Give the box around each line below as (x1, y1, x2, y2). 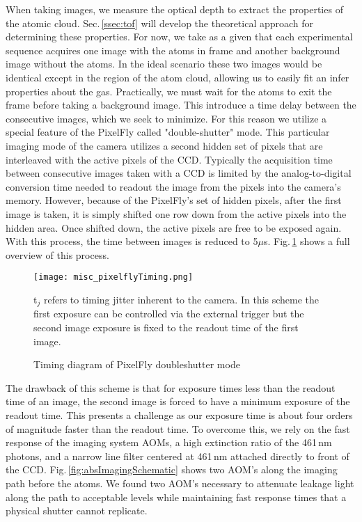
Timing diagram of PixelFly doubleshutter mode (33, 357, 240, 372)
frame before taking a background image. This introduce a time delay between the (6, 97, 356, 112)
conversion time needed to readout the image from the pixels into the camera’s (6, 179, 341, 193)
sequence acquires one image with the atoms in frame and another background (6, 42, 340, 57)
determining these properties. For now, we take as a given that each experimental (6, 29, 353, 44)
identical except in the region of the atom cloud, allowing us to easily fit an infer (6, 70, 349, 84)
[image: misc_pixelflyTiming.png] (33, 272, 194, 283)
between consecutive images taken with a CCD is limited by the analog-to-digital (6, 166, 352, 180)
